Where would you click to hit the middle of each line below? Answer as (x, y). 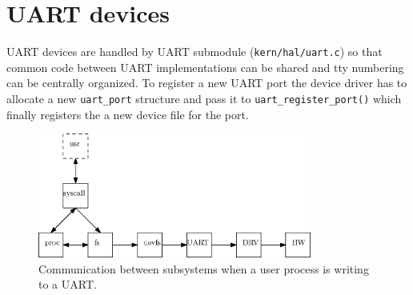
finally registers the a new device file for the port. (128, 114)
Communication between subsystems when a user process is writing (204, 268)
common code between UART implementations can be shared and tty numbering (205, 67)
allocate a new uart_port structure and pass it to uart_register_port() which (204, 98)
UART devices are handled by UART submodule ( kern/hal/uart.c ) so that (194, 52)
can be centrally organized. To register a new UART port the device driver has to (207, 83)
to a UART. (68, 284)
